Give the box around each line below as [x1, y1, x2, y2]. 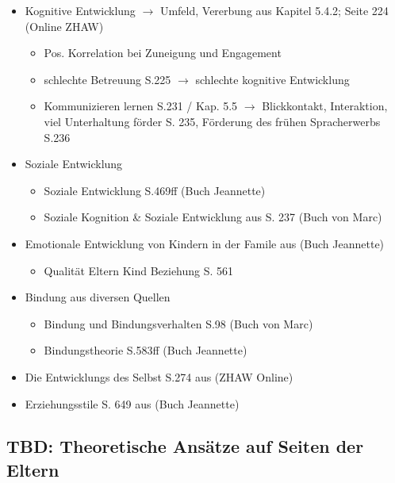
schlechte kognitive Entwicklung [195, 71, 350, 87]
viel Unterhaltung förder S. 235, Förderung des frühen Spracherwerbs [44, 113, 381, 129]
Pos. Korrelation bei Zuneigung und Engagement [44, 44, 282, 61]
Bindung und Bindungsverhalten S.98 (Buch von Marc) [44, 315, 313, 332]
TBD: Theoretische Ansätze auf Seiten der [6, 434, 364, 458]
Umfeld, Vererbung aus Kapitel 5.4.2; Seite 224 [159, 2, 389, 18]
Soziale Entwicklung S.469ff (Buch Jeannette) [44, 182, 266, 198]
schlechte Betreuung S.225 [44, 71, 171, 87]
